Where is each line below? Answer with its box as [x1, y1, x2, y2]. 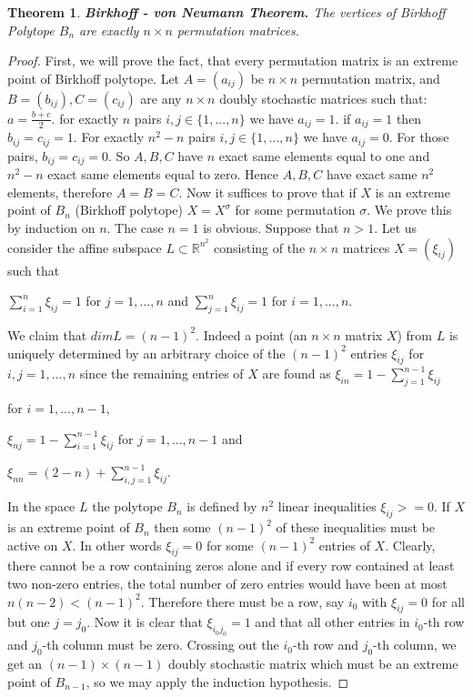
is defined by [186, 497, 257, 516]
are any [140, 88, 182, 107]
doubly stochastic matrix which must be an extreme [168, 654, 458, 672]
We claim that [7, 325, 87, 344]
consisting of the [214, 237, 306, 257]
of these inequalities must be [276, 518, 436, 537]
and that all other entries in [255, 612, 410, 631]
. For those [388, 127, 449, 146]
